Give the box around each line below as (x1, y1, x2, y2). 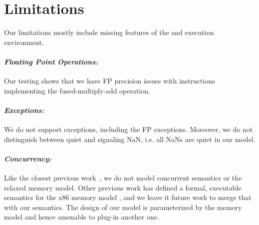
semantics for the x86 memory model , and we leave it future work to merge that (4, 192, 252, 202)
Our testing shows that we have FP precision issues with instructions (4, 75, 215, 86)
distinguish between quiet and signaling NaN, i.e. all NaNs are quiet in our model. (4, 133, 256, 144)
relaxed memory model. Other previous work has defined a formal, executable (4, 182, 242, 192)
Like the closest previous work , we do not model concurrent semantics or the (4, 172, 242, 183)
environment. (4, 36, 44, 47)
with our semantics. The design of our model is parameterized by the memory (4, 201, 242, 212)
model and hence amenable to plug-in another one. (4, 211, 159, 222)
